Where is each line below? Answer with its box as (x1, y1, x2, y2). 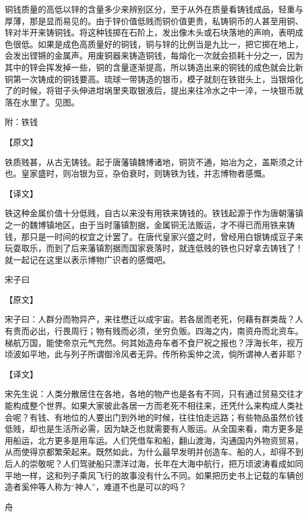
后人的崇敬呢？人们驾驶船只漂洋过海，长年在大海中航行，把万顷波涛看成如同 (5, 457, 303, 469)
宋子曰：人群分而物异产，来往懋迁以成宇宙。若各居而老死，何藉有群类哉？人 (5, 313, 303, 325)
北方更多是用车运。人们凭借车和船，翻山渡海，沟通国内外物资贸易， (37, 434, 303, 446)
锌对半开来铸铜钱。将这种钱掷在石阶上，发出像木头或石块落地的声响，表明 (5, 26, 295, 39)
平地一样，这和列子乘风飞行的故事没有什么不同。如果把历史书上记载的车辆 (5, 469, 295, 481)
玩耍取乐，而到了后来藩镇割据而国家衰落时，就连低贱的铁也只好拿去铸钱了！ (5, 242, 303, 254)
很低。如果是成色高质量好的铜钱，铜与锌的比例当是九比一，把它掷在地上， (12, 37, 303, 50)
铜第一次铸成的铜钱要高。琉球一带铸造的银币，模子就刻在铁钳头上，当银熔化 (5, 72, 303, 85)
